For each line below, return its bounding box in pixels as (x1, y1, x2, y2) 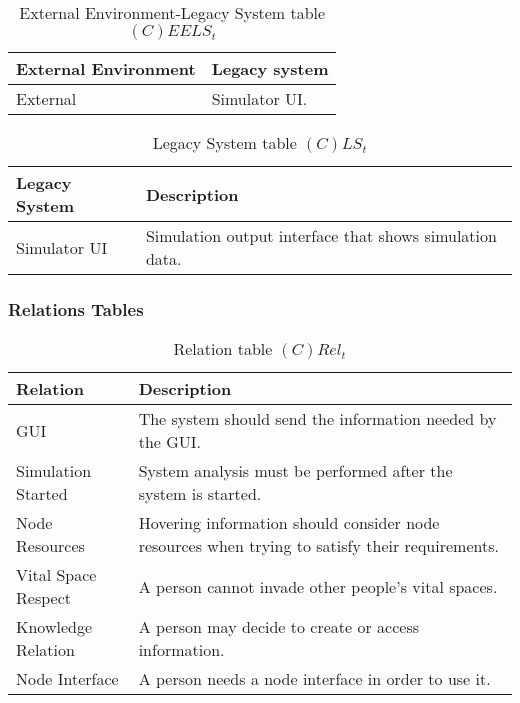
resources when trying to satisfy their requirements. (138, 534, 499, 558)
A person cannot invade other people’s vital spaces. (138, 574, 498, 598)
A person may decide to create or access (138, 615, 419, 639)
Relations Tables (8, 296, 144, 321)
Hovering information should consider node (138, 511, 440, 535)
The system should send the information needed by (138, 407, 497, 431)
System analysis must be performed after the (138, 459, 453, 483)
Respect (16, 586, 71, 610)
